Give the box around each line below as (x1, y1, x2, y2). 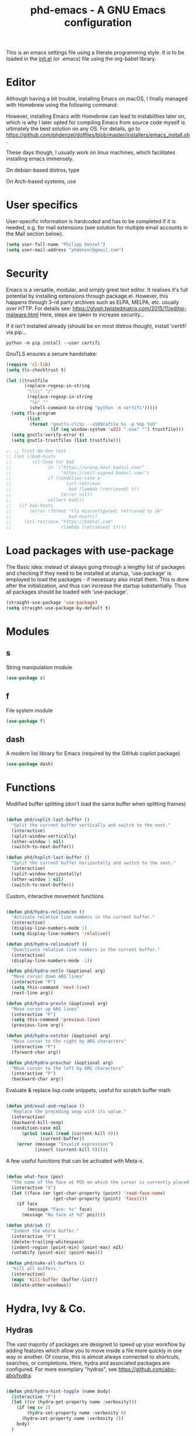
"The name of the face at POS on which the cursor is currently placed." (11, 1179, 194, 1185)
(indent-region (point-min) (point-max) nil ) (11, 1244, 124, 1250)
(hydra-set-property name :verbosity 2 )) (21, 1415, 124, 1421)
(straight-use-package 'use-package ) (6, 600, 98, 606)
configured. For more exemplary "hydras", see (6, 1366, 118, 1373)
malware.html (6, 311, 39, 318)
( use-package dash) (6, 761, 54, 768)
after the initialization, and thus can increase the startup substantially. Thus (6, 582, 187, 589)
